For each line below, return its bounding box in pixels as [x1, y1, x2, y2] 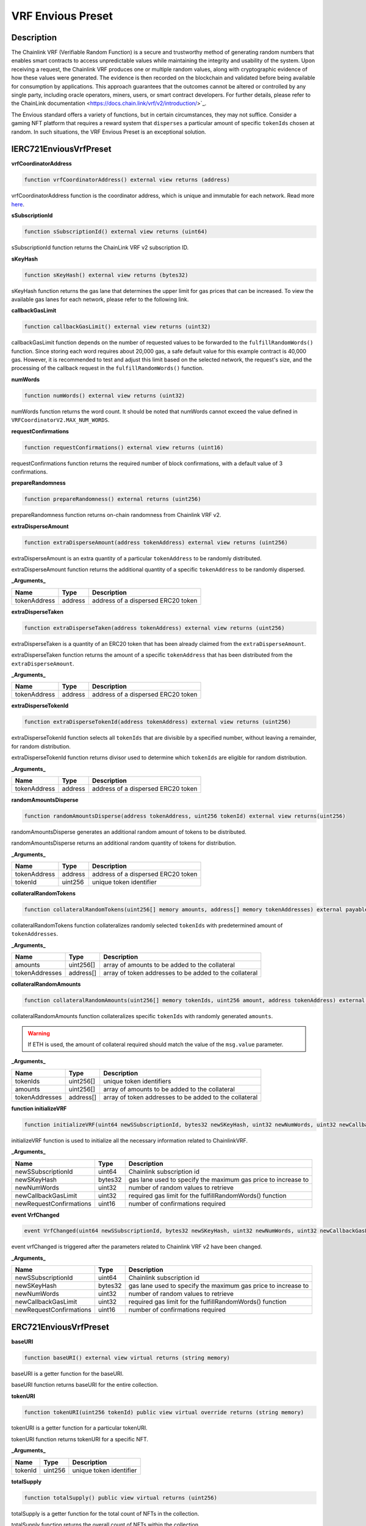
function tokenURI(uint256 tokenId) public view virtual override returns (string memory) [24, 1409, 304, 1416]
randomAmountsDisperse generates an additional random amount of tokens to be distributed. [11, 828, 247, 836]
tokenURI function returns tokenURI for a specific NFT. [11, 1435, 149, 1443]
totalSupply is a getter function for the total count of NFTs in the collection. [11, 1510, 199, 1517]
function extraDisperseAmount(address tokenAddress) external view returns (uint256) [24, 539, 288, 546]
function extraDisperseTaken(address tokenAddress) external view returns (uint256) [24, 624, 285, 631]
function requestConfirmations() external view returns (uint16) [24, 444, 224, 451]
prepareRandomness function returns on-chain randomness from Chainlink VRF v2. [11, 512, 221, 519]
